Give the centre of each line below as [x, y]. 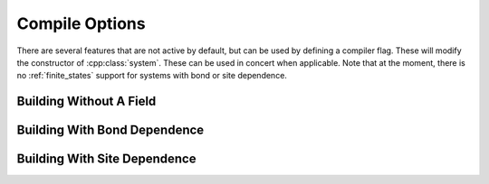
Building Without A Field [86, 101]
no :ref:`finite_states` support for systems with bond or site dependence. [152, 76]
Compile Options [81, 23]
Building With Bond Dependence [110, 130]
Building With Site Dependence [106, 159]
